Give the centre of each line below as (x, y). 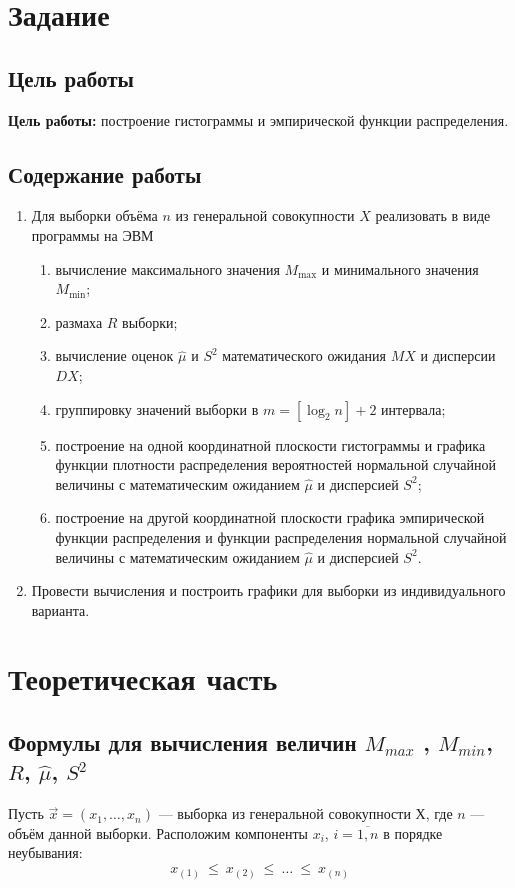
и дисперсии (458, 355)
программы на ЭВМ (92, 234)
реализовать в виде (433, 215)
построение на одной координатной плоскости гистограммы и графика (270, 444)
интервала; (413, 408)
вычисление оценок (114, 355)
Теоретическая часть (143, 678)
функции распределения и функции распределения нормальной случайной (281, 536)
